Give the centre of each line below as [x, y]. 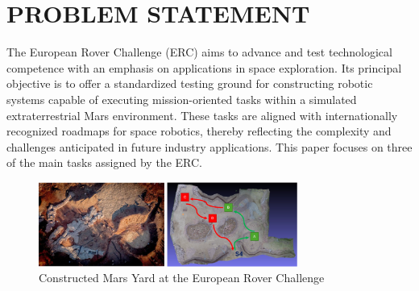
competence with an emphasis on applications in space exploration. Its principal [204, 67]
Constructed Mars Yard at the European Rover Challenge [182, 278]
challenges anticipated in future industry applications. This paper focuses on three [209, 146]
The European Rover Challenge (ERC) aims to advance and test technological [199, 52]
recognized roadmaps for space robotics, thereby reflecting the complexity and [199, 131]
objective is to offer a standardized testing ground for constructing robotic [190, 83]
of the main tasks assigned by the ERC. [104, 162]
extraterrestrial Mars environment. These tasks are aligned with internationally [202, 115]
